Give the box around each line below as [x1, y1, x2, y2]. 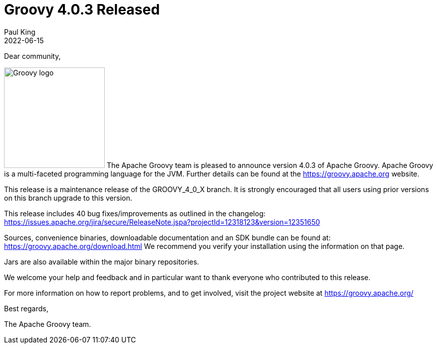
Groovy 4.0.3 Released [4, 1, 160, 18]
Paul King [4, 27, 36, 36]
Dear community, [4, 51, 61, 60]
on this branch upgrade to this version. [4, 193, 132, 202]
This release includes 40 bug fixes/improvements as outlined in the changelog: [4, 209, 266, 218]
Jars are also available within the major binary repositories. [4, 257, 199, 266]
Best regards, [4, 304, 48, 313]
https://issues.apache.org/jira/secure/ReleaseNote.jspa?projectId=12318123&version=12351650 [4, 217, 320, 226]
